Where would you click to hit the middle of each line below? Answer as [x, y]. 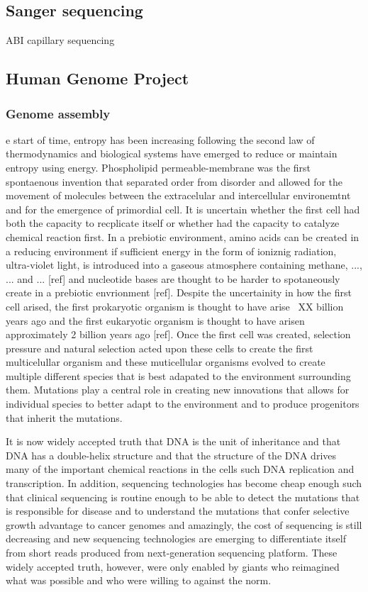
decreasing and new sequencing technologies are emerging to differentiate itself [176, 538]
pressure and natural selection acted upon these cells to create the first [160, 348]
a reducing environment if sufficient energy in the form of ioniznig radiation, [171, 251]
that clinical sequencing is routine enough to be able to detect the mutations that [183, 497]
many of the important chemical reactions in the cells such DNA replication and [180, 469]
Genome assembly [58, 113]
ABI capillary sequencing [60, 40]
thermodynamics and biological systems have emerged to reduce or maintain [172, 153]
